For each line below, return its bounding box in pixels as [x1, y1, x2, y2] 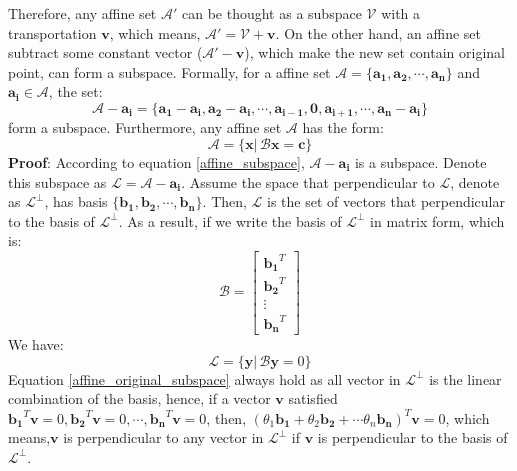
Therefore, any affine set [8, 3, 157, 23]
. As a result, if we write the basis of [118, 210, 342, 231]
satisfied [288, 388, 338, 409]
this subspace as [8, 171, 107, 192]
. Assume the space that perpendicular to [181, 171, 435, 192]
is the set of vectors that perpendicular [267, 191, 505, 212]
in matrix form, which [370, 210, 505, 231]
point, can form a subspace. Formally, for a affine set [8, 61, 331, 82]
